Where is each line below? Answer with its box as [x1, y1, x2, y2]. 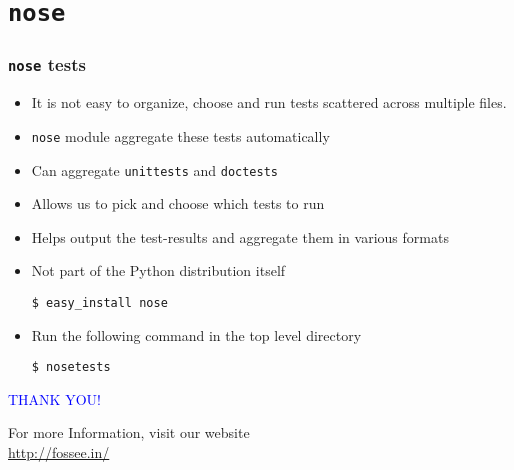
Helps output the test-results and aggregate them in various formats [31, 226, 449, 247]
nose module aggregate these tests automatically [31, 125, 330, 146]
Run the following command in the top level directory [31, 324, 362, 345]
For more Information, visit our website [8, 422, 250, 443]
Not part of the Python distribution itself [31, 260, 286, 281]
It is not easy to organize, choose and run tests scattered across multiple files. [31, 92, 507, 113]
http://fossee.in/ [8, 442, 110, 463]
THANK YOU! [8, 388, 101, 409]
